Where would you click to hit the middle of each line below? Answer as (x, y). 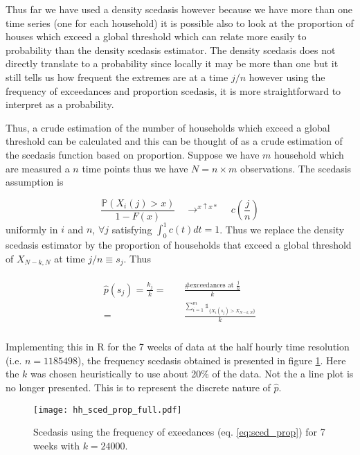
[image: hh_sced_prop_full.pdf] (108, 410)
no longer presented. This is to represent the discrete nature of (138, 387)
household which (309, 154)
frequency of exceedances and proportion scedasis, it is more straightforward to (173, 90)
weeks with (56, 445)
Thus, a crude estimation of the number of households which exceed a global (168, 127)
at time (70, 258)
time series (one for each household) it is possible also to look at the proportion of (180, 23)
